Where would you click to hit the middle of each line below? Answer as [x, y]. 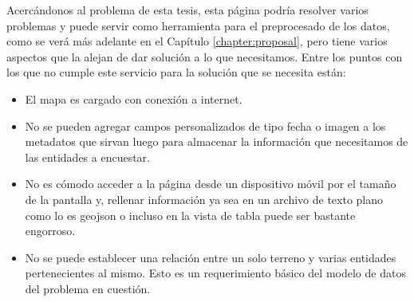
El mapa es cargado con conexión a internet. [134, 98]
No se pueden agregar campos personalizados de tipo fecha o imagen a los [205, 126]
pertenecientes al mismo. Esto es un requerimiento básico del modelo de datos [215, 273]
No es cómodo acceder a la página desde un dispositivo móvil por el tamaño [211, 184]
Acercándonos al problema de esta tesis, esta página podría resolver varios [187, 10]
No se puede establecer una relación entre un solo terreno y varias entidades [211, 257]
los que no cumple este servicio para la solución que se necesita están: [176, 72]
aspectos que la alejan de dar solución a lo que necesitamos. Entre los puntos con [205, 56]
